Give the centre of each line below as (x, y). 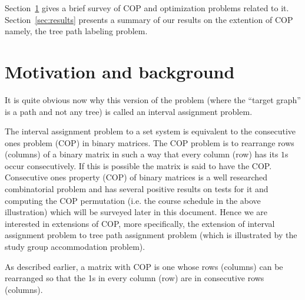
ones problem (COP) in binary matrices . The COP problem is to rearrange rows (150, 142)
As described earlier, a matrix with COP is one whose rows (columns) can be (144, 266)
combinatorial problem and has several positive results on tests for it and (137, 189)
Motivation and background (120, 71)
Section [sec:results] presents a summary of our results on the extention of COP (149, 19)
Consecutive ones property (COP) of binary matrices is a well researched (136, 177)
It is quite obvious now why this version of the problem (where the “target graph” (153, 99)
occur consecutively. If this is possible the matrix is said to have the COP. (138, 165)
